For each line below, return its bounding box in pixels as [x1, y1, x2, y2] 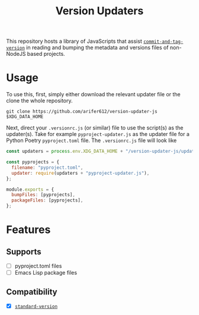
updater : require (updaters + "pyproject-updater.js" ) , [11, 170, 150, 176]
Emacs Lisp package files [14, 269, 78, 276]
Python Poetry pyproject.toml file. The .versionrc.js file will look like [6, 137, 177, 144]
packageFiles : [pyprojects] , [11, 197, 84, 203]
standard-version [14, 303, 58, 310]
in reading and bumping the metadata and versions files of [26, 44, 169, 51]
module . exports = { [6, 186, 54, 193]
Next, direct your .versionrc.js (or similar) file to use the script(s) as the [6, 124, 184, 131]
